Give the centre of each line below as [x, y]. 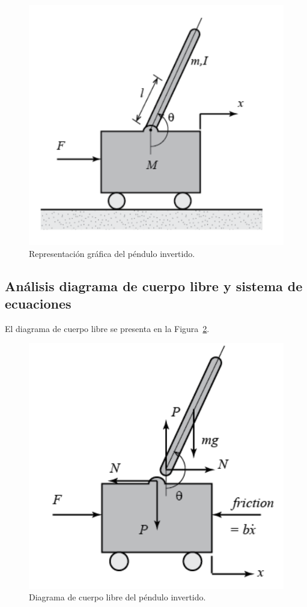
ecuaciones [38, 303]
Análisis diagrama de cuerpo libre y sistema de [154, 285]
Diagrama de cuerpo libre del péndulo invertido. [117, 597]
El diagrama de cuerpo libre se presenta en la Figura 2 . [107, 328]
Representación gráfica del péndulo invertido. [112, 253]
